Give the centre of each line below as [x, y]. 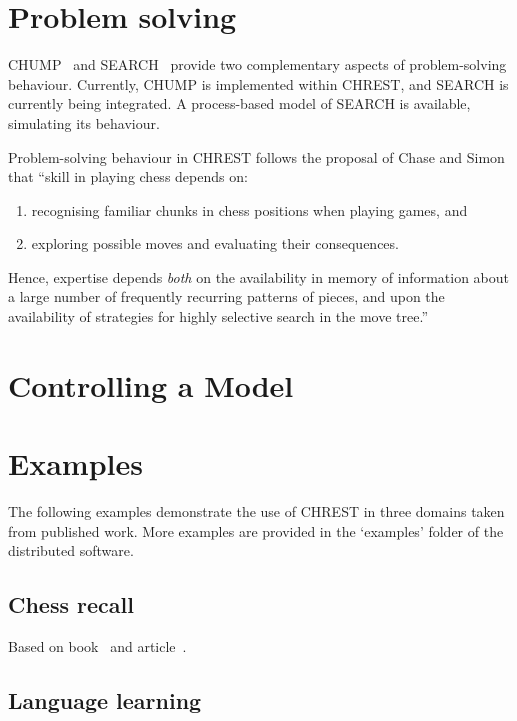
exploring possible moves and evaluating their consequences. [215, 243]
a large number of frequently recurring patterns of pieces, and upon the [226, 296]
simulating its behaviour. [84, 122]
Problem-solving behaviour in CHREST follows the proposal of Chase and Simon [256, 156]
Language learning [105, 700]
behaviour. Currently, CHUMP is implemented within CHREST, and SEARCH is [258, 83]
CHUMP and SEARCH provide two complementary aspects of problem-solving [257, 64]
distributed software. [71, 550]
